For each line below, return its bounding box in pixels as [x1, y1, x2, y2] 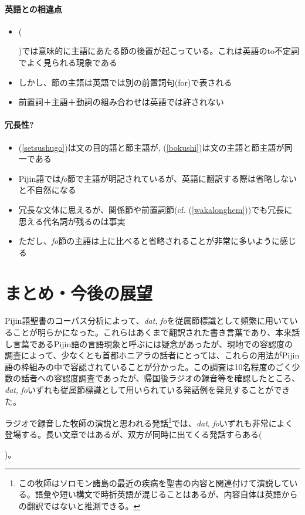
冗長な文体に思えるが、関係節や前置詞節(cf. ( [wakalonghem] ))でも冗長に [18, 203, 293, 215]
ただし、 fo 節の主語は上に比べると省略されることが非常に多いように [18, 235, 280, 247]
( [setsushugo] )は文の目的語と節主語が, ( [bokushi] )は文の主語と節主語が [18, 141, 284, 153]
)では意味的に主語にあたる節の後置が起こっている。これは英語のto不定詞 [18, 45, 300, 57]
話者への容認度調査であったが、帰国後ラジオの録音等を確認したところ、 [21, 372, 300, 384]
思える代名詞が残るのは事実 [18, 215, 126, 227]
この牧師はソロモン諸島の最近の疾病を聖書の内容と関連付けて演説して [18, 476, 290, 489]
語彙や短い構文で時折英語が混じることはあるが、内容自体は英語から [35, 488, 298, 500]
